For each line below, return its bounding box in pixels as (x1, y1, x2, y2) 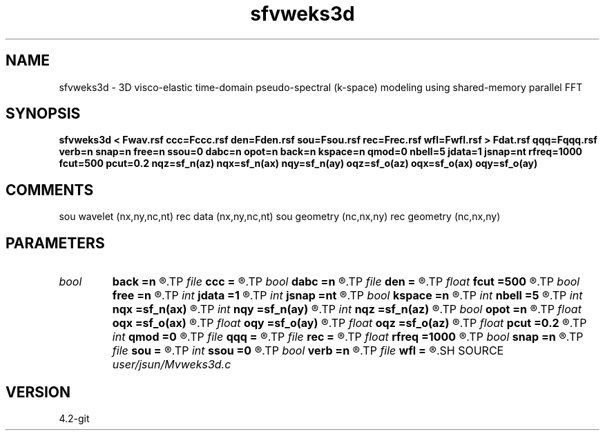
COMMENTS (6, 181, 94, 199)
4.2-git (59, 412, 90, 424)
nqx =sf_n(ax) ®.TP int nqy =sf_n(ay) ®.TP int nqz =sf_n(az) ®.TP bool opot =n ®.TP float (112, 302, 582, 317)
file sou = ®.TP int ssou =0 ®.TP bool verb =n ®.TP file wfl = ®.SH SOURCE (112, 344, 504, 358)
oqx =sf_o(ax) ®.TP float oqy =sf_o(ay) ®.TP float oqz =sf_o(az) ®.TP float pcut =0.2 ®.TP (112, 316, 587, 330)
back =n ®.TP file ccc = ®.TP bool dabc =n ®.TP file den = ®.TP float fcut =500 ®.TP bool (112, 275, 580, 289)
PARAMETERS (6, 234, 105, 252)
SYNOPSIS (6, 105, 81, 123)
